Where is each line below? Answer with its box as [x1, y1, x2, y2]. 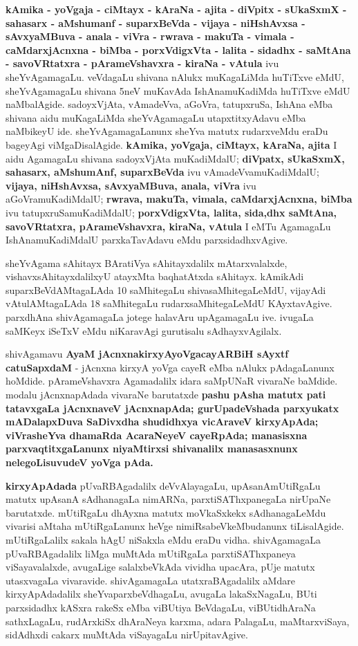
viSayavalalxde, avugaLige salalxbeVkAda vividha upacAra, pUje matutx [6, 560, 315, 574]
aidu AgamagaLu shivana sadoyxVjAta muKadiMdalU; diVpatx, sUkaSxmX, [6, 151, 345, 165]
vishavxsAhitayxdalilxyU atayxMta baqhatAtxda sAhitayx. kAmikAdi [6, 269, 304, 284]
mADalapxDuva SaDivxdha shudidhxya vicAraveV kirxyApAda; [6, 414, 319, 429]
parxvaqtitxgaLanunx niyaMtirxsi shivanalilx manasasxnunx [6, 441, 298, 456]
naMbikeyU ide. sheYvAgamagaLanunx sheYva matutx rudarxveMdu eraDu [6, 124, 328, 138]
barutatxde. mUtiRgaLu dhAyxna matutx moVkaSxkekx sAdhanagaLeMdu [6, 505, 326, 519]
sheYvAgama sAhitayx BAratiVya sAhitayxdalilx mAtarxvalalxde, [6, 255, 288, 270]
